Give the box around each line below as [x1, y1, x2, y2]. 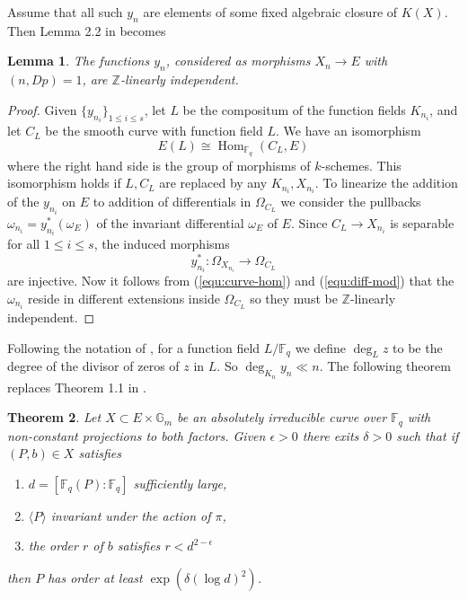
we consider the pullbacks [280, 192, 421, 211]
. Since [290, 213, 328, 232]
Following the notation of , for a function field [7, 338, 260, 357]
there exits [302, 426, 359, 445]
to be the [393, 338, 443, 357]
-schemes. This [321, 155, 402, 174]
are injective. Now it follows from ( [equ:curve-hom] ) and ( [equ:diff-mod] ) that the [7, 271, 455, 290]
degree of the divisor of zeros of [7, 357, 180, 375]
